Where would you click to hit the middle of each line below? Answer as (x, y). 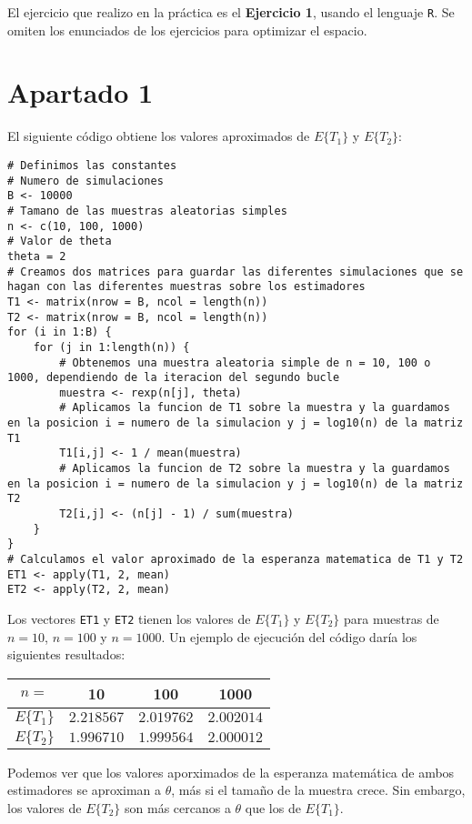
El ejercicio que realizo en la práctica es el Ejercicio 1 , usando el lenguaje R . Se (231, 12)
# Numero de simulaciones (85, 181)
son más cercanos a (178, 808)
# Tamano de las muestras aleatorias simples (147, 211)
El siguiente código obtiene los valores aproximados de (159, 136)
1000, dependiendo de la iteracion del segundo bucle (174, 378)
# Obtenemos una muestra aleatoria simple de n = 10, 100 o (245, 362)
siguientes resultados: (66, 654)
